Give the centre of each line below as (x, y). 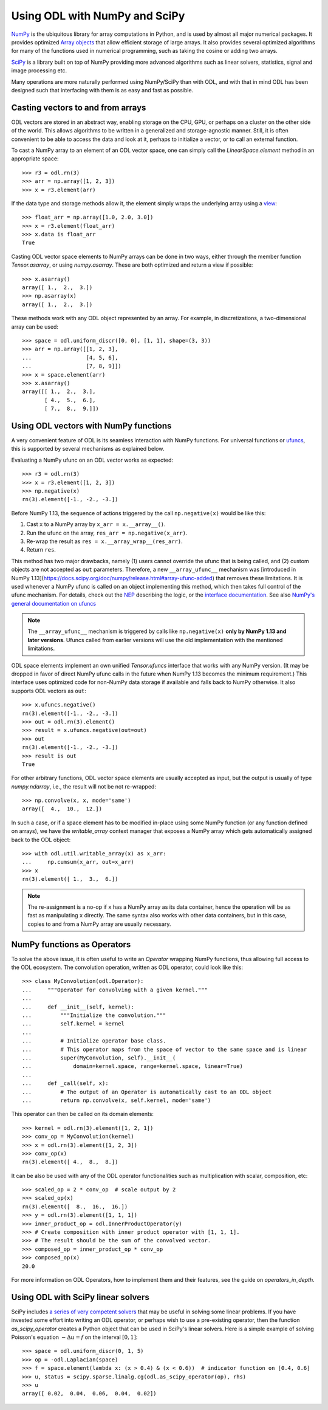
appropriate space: (35, 159)
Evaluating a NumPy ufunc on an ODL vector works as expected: (92, 460)
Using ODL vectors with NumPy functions (91, 426)
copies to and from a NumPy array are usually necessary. (99, 924)
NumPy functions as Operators (71, 944)
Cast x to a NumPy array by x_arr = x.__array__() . (96, 524)
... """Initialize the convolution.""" (94, 1015)
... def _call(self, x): (65, 1083)
